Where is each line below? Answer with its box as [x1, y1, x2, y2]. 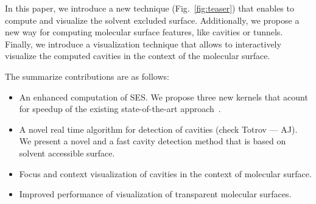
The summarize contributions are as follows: [5, 69, 169, 82]
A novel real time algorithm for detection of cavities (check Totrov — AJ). [19, 122, 298, 135]
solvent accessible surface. [19, 146, 115, 159]
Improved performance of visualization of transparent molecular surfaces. [19, 188, 292, 200]
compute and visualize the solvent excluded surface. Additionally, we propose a [5, 13, 300, 26]
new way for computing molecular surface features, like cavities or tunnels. [5, 26, 283, 38]
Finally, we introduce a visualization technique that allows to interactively [5, 37, 281, 50]
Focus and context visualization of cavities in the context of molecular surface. [19, 167, 312, 180]
